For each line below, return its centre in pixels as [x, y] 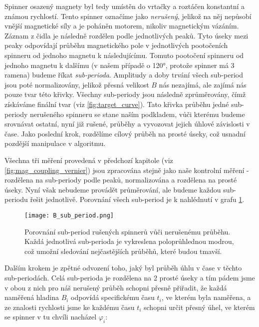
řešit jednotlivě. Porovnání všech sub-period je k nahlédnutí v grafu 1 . [137, 199]
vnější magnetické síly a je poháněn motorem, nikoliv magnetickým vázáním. [122, 26]
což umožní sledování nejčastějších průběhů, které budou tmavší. [123, 251]
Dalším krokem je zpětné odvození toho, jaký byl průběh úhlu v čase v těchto [123, 268]
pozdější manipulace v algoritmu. [55, 143]
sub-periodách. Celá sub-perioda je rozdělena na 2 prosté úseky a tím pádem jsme [130, 277]
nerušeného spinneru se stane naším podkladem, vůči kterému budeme [137, 114]
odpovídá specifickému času [113, 297]
